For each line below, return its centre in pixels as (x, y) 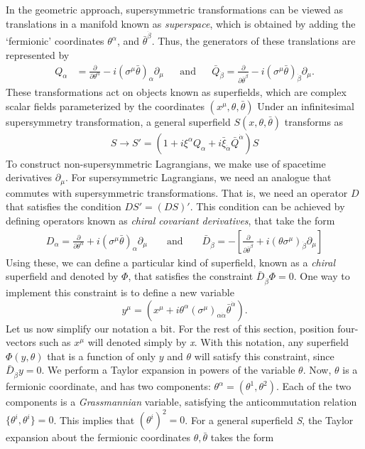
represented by (38, 55)
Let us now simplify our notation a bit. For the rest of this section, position (170, 328)
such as (55, 342)
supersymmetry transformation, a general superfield (118, 121)
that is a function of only (102, 356)
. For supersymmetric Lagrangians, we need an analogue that (198, 177)
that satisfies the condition (64, 206)
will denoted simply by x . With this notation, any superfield (218, 342)
